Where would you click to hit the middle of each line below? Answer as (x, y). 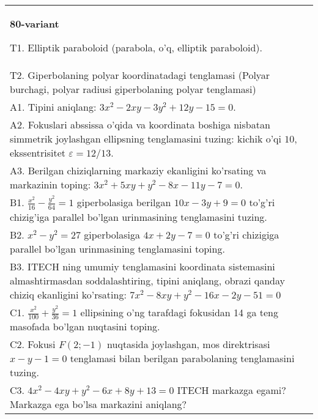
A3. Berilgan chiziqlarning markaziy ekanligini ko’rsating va (138, 170)
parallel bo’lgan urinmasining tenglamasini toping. (117, 248)
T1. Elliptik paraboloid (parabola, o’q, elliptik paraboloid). (136, 47)
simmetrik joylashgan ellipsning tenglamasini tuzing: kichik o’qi (146, 139)
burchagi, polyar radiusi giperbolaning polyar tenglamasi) (133, 89)
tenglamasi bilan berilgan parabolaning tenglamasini (182, 358)
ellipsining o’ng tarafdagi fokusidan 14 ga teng (179, 312)
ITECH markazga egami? (231, 390)
